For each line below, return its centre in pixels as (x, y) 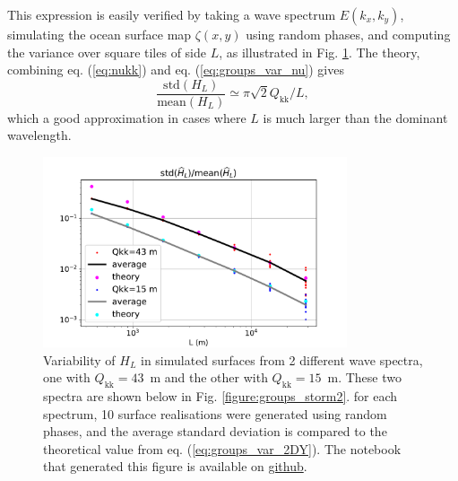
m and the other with (209, 377)
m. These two (364, 377)
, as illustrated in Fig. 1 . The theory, (320, 52)
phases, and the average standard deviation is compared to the (215, 431)
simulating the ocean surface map (99, 34)
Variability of (79, 359)
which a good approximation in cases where (127, 117)
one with (67, 377)
